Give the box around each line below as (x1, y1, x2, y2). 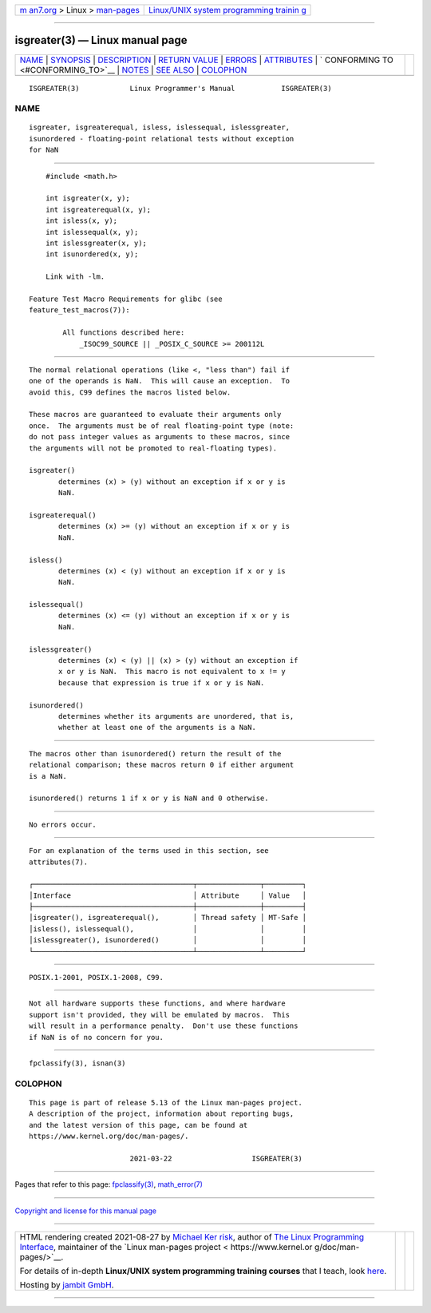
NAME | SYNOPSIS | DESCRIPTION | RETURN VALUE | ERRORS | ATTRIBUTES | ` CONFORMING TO (19, 54, 394, 65)
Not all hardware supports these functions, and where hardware (29, 999, 287, 1008)
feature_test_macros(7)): (29, 306, 131, 315)
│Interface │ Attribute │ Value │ (29, 891, 307, 900)
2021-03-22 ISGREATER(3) (129, 1154, 302, 1163)
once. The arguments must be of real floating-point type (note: (29, 421, 295, 430)
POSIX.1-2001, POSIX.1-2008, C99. (29, 973, 164, 982)
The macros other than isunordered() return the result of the (29, 749, 282, 758)
